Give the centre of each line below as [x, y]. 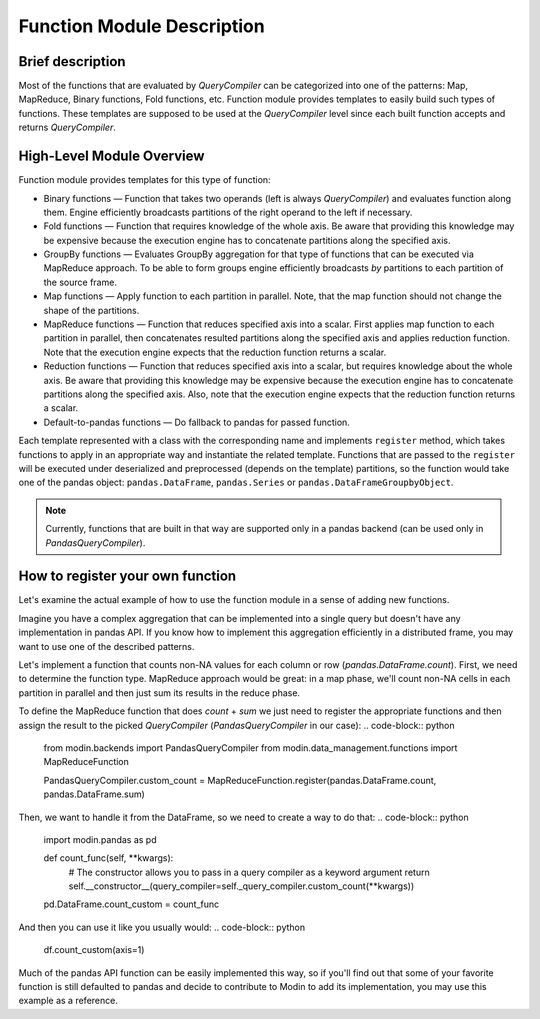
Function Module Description [141, 26]
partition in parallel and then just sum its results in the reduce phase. [159, 692]
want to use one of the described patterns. [106, 646]
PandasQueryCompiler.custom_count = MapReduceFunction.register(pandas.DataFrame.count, [240, 780]
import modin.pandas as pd [100, 839]
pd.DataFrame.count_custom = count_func [131, 904]
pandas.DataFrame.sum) [94, 794]
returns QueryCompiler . [67, 127]
